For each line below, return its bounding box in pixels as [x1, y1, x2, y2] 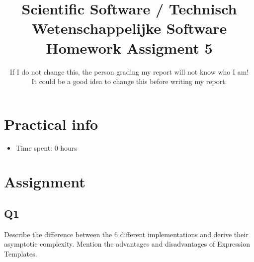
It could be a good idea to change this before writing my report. [31, 76, 227, 87]
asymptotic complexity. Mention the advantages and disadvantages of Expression [4, 239, 250, 249]
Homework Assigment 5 [46, 37, 213, 58]
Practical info [4, 113, 98, 134]
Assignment [4, 172, 85, 192]
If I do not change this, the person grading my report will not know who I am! [9, 66, 249, 77]
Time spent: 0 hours [15, 142, 77, 153]
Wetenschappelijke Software [31, 18, 227, 38]
